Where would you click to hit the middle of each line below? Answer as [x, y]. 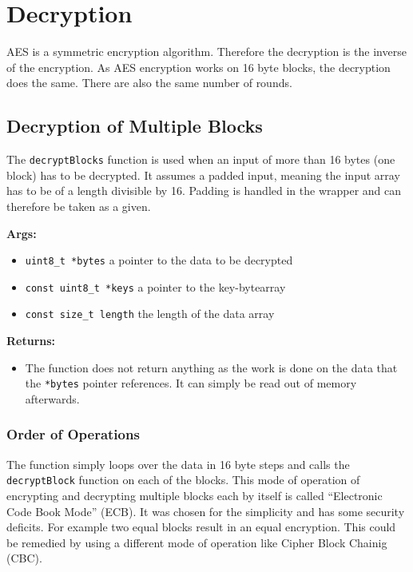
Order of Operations [73, 434]
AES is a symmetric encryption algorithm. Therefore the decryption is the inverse [206, 52]
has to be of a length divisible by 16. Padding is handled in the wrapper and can [204, 191]
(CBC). [24, 558]
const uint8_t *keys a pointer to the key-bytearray [155, 286]
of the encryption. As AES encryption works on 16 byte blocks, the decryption [199, 67]
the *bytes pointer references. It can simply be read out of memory [191, 383]
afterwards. [52, 398]
